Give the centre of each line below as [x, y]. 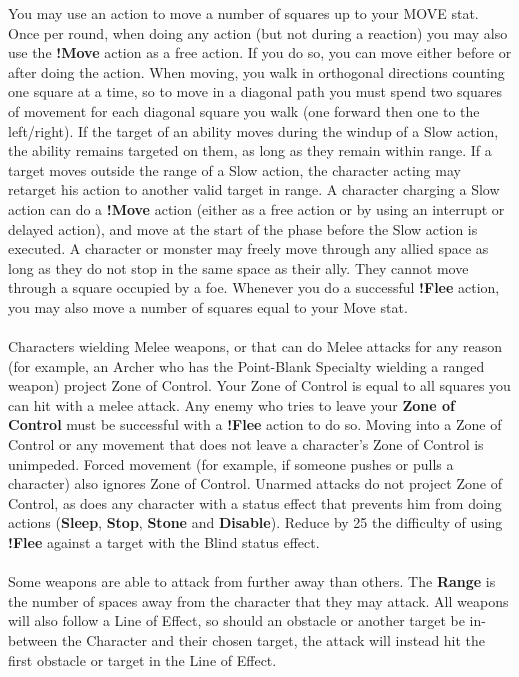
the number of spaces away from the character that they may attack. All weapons [258, 600]
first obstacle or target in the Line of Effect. [142, 659]
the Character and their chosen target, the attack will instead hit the [274, 640]
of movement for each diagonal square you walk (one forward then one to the [244, 110]
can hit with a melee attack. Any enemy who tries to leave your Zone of [231, 404]
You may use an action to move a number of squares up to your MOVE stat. [243, 13]
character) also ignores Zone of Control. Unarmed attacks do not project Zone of [255, 483]
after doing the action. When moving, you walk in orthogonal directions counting [256, 71]
